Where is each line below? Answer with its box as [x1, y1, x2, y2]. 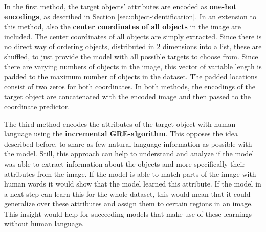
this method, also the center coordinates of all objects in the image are [4, 21, 241, 32]
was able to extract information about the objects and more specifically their [4, 158, 245, 169]
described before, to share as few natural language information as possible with [4, 138, 252, 149]
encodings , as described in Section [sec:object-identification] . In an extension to [4, 11, 257, 21]
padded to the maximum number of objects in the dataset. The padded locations [4, 71, 258, 82]
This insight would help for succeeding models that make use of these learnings [4, 208, 252, 219]
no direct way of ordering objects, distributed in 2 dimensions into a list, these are [4, 41, 262, 52]
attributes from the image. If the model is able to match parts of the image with [4, 168, 256, 179]
